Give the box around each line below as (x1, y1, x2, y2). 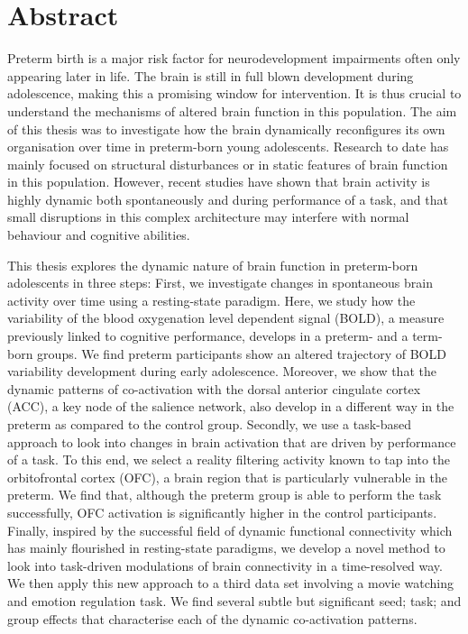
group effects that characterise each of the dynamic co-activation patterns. (7, 609, 418, 628)
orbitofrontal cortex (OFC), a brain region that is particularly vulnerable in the (7, 467, 447, 486)
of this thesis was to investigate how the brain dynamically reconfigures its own (7, 119, 445, 138)
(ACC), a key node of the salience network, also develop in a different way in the (7, 397, 454, 416)
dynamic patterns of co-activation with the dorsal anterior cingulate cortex (7, 379, 421, 398)
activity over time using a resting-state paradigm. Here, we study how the (7, 290, 416, 309)
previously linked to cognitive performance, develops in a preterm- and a (7, 326, 408, 345)
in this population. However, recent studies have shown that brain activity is (7, 172, 430, 191)
